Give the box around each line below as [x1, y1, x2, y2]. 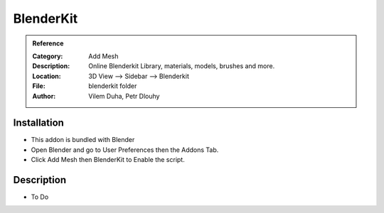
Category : [32, 52, 63, 60]
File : [32, 82, 46, 90]
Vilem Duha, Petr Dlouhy [88, 92, 160, 100]
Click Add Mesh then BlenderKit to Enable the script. [31, 155, 185, 164]
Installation [13, 117, 64, 129]
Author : [32, 92, 56, 100]
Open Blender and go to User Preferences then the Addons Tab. [31, 146, 219, 154]
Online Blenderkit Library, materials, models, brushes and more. [88, 62, 275, 70]
